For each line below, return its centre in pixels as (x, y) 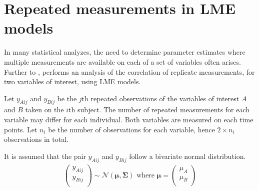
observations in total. (36, 139)
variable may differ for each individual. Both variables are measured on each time (129, 120)
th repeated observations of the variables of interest (160, 98)
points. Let (21, 129)
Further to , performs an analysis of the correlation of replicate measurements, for (129, 71)
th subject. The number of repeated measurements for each (159, 110)
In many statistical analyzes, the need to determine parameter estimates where (125, 52)
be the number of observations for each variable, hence (131, 129)
